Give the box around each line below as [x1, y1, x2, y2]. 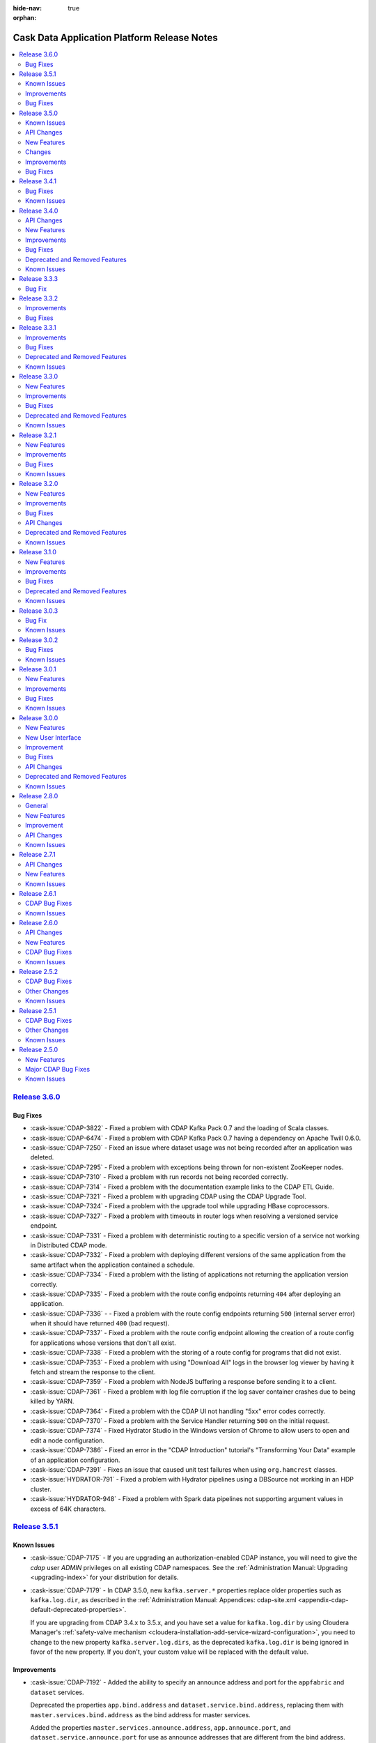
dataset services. [30, 1688, 84, 1696]
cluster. [30, 1485, 52, 1493]
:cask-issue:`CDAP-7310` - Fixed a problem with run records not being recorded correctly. [30, 1173, 288, 1181]
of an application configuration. [30, 1456, 120, 1464]
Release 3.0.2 [19, 635, 58, 644]
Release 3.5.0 [19, 109, 58, 117]
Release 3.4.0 [19, 206, 58, 215]
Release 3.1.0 [19, 548, 57, 556]
